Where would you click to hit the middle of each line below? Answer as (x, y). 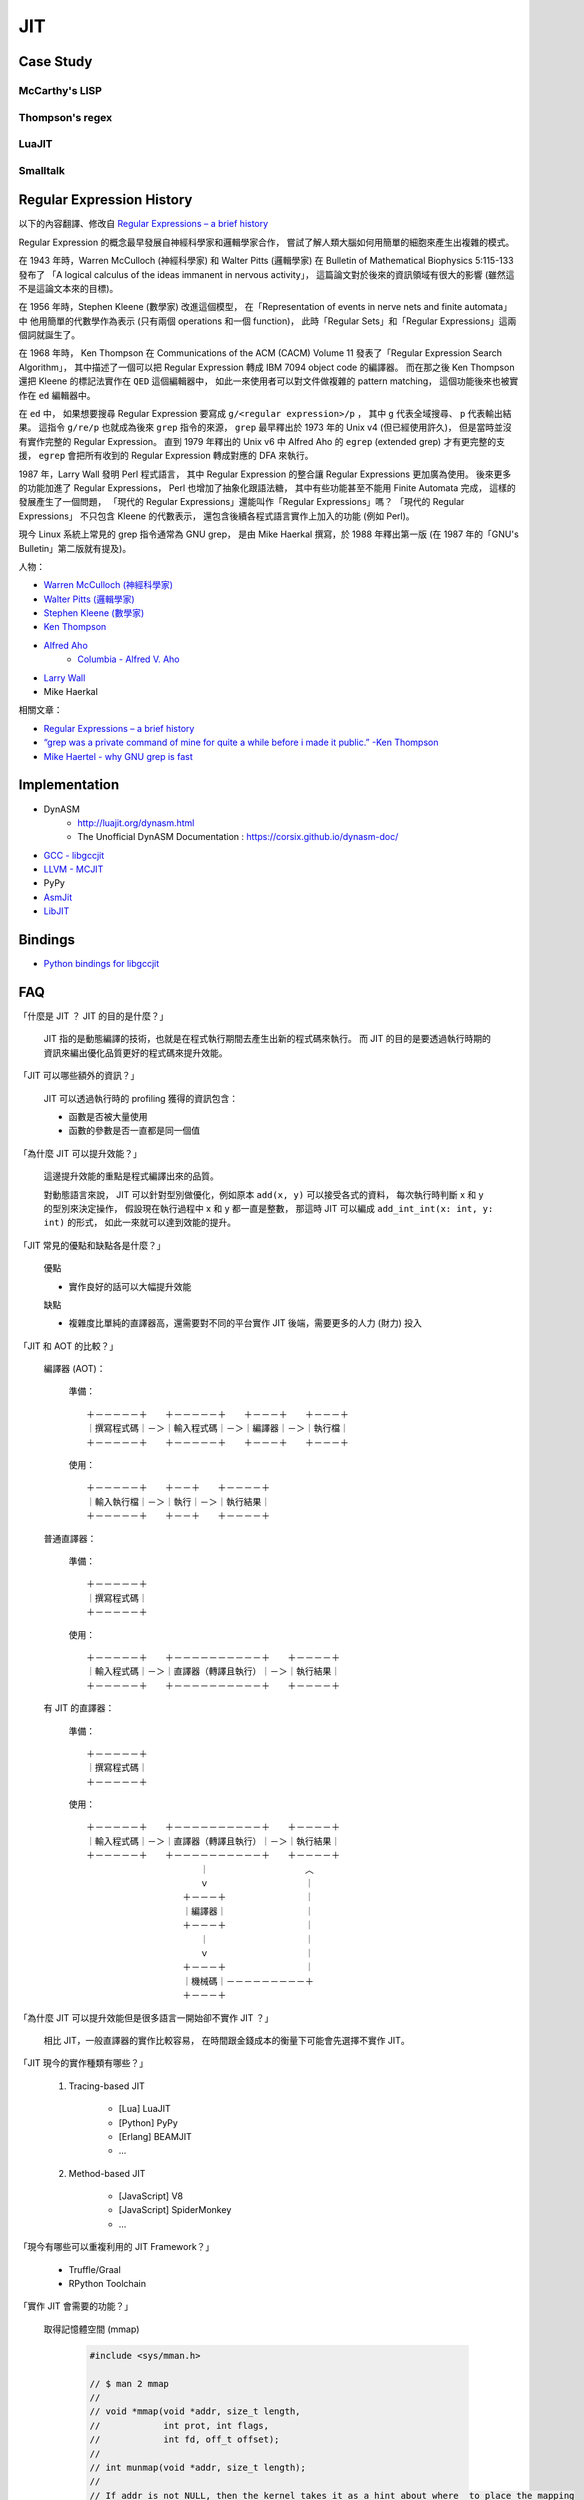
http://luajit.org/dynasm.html (136, 822)
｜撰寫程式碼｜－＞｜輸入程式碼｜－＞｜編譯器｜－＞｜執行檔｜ (217, 1428)
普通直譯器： (70, 1538)
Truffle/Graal (95, 2269)
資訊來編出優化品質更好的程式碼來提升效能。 (135, 1052)
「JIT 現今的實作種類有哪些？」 (83, 2063)
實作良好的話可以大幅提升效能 (130, 1286)
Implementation (69, 785)
